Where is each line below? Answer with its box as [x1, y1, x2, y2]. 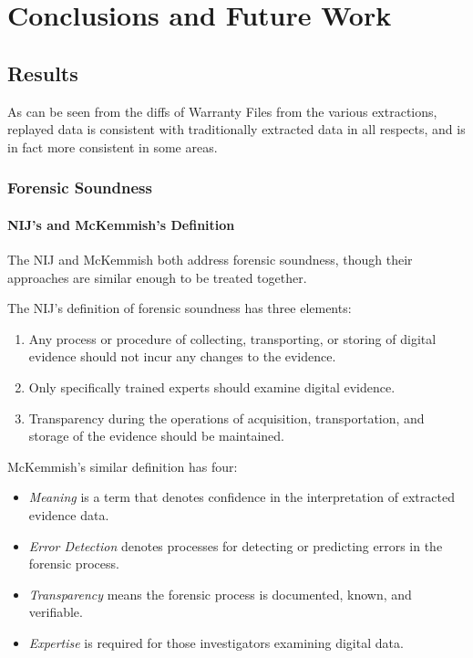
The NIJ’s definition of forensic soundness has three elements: [7, 298, 352, 318]
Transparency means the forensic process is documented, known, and [28, 584, 412, 603]
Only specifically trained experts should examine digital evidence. [28, 377, 396, 396]
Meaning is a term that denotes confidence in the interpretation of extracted [28, 487, 455, 507]
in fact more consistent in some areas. [7, 137, 218, 156]
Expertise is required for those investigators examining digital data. [28, 632, 404, 652]
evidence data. [28, 505, 109, 524]
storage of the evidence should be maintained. [28, 426, 284, 445]
